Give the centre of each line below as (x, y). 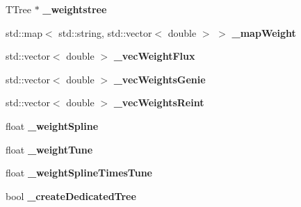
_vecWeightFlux (154, 56)
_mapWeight (264, 32)
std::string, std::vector (105, 32)
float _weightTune (49, 149)
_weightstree (75, 9)
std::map (24, 32)
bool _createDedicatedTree (71, 196)
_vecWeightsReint (159, 102)
